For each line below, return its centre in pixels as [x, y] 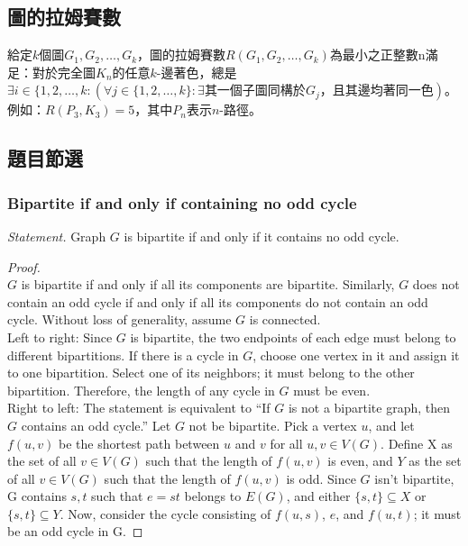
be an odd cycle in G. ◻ [75, 531]
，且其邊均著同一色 [376, 91]
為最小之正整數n [377, 55]
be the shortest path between [139, 443]
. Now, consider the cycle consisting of [165, 513]
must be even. [332, 390]
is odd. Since [321, 478]
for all [286, 443]
